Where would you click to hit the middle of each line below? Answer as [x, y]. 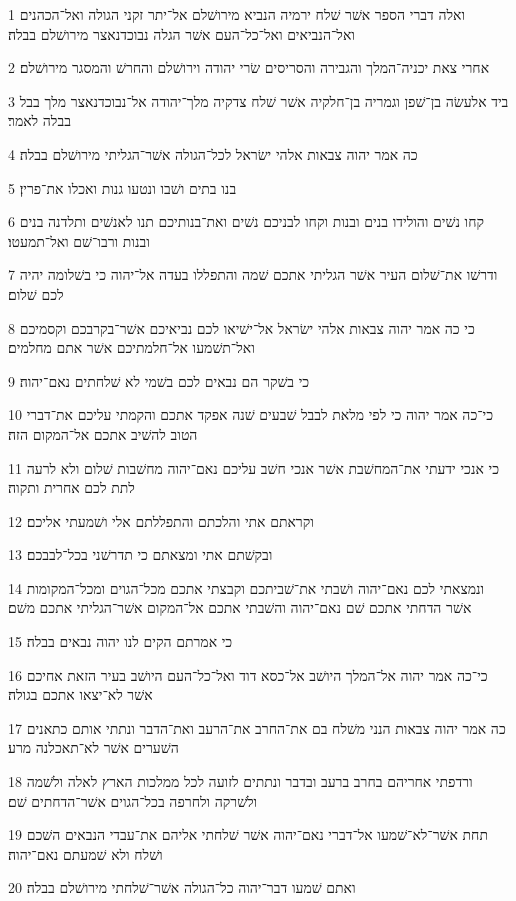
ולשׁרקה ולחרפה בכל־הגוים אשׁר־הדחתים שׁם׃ [133, 800]
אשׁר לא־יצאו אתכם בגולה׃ [80, 694]
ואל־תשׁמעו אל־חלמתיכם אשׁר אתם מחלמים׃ [131, 347]
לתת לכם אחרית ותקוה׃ [71, 487]
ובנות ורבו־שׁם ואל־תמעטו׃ [79, 240]
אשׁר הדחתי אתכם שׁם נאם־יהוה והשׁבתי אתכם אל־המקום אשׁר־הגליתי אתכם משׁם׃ [240, 607]
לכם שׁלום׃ [36, 293]
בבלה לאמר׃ [39, 120]
